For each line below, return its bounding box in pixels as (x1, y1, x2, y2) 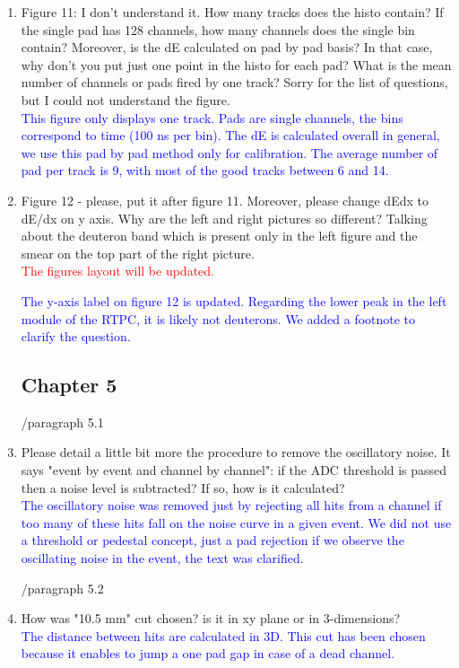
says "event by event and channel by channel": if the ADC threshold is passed (21, 461, 447, 479)
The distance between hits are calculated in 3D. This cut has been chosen (21, 626, 426, 645)
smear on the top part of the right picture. (21, 243, 255, 262)
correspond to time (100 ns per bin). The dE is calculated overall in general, (21, 126, 440, 145)
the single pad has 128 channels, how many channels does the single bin (21, 20, 415, 39)
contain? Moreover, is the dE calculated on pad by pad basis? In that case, (21, 38, 433, 57)
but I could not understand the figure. (21, 90, 230, 109)
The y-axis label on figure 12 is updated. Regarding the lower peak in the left (21, 291, 447, 310)
